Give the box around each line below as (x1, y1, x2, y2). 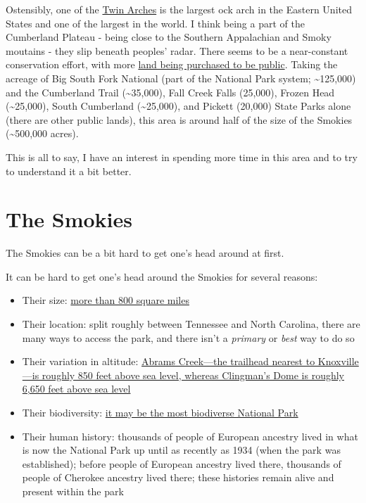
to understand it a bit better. (6, 163, 132, 178)
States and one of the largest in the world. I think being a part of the (6, 15, 305, 30)
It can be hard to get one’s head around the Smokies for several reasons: (6, 269, 318, 284)
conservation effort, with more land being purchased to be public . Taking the (6, 57, 338, 72)
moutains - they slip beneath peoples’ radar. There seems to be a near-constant (6, 43, 348, 58)
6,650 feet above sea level (22, 381, 131, 396)
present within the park (22, 483, 124, 498)
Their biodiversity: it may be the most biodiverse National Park (22, 405, 298, 419)
